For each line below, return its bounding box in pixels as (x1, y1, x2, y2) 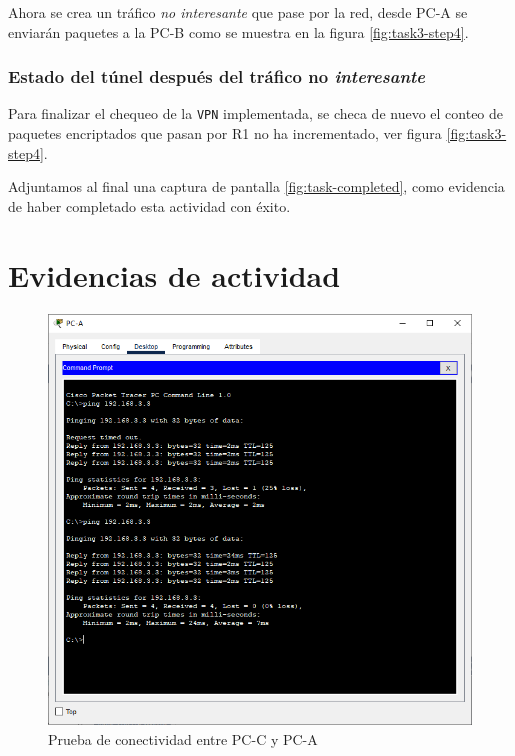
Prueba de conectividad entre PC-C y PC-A (48, 729, 318, 750)
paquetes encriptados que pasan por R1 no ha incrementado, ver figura (8, 123, 442, 144)
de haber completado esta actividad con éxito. (8, 195, 291, 216)
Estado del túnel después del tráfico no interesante (8, 64, 426, 89)
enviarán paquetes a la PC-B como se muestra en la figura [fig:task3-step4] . (8, 21, 469, 42)
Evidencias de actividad (8, 254, 341, 295)
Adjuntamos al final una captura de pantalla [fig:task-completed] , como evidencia (8, 176, 505, 197)
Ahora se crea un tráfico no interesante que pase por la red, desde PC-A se (8, 2, 468, 22)
